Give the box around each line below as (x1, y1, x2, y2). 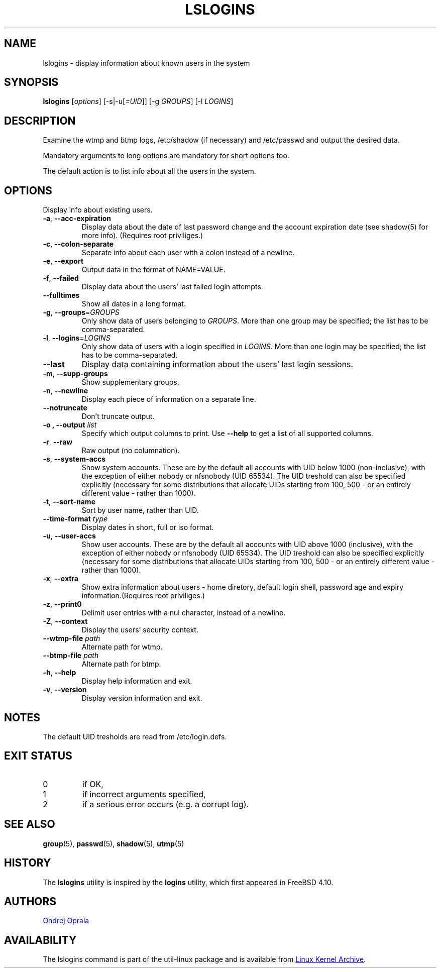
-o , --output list (43, 420, 97, 429)
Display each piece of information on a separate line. (81, 395, 256, 404)
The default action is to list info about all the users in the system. (43, 167, 256, 176)
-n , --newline (43, 386, 88, 395)
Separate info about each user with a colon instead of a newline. (81, 248, 295, 257)
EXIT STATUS (4, 749, 72, 763)
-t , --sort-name (43, 497, 95, 506)
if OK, (82, 779, 103, 789)
